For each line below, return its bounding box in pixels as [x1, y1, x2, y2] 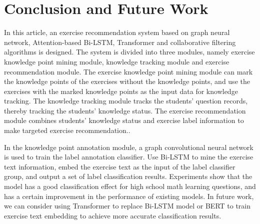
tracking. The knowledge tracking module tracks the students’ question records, [4, 95, 248, 106]
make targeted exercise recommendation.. [4, 125, 130, 135]
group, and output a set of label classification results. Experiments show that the [4, 171, 252, 181]
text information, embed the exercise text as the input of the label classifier [4, 161, 235, 171]
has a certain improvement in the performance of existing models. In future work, [4, 190, 254, 201]
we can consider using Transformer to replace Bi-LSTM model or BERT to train [4, 200, 251, 211]
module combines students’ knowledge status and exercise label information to [4, 115, 244, 125]
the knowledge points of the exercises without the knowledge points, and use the [4, 76, 250, 86]
